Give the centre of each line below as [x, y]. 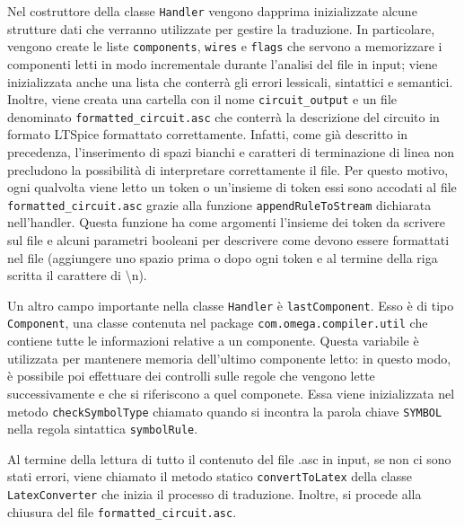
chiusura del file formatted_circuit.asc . [122, 511]
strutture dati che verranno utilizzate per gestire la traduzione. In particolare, [221, 28]
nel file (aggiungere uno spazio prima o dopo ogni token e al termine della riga [223, 257]
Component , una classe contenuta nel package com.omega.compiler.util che [218, 323]
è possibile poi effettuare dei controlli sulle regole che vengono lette [191, 376]
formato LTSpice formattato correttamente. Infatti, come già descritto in [208, 134]
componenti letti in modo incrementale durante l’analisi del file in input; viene [223, 63]
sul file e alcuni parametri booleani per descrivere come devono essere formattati [228, 240]
